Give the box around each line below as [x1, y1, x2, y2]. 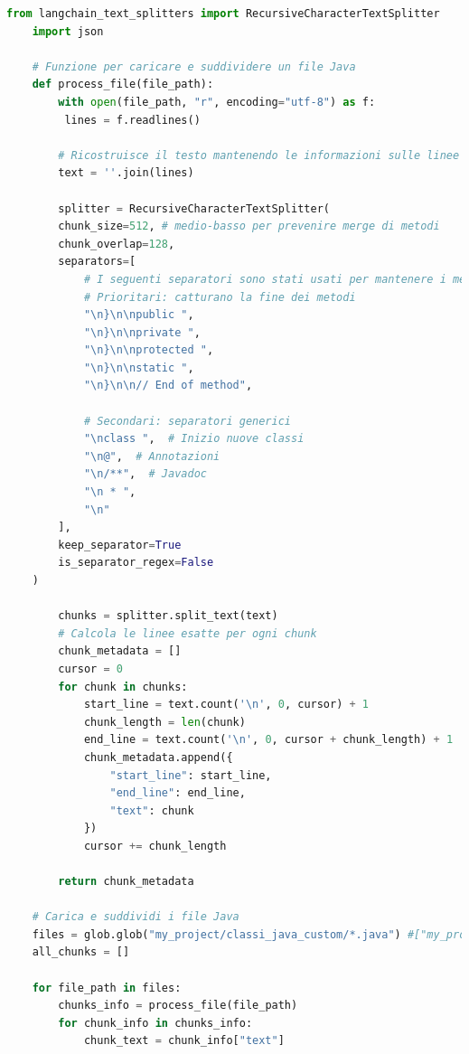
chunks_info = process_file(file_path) [58, 999, 298, 1012]
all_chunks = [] [32, 946, 130, 959]
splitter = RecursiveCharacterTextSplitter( [58, 202, 330, 215]
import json [32, 24, 104, 38]
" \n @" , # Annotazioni [83, 449, 220, 463]
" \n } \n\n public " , [83, 308, 194, 322]
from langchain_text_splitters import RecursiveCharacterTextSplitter [6, 7, 440, 20]
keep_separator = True [58, 538, 182, 551]
